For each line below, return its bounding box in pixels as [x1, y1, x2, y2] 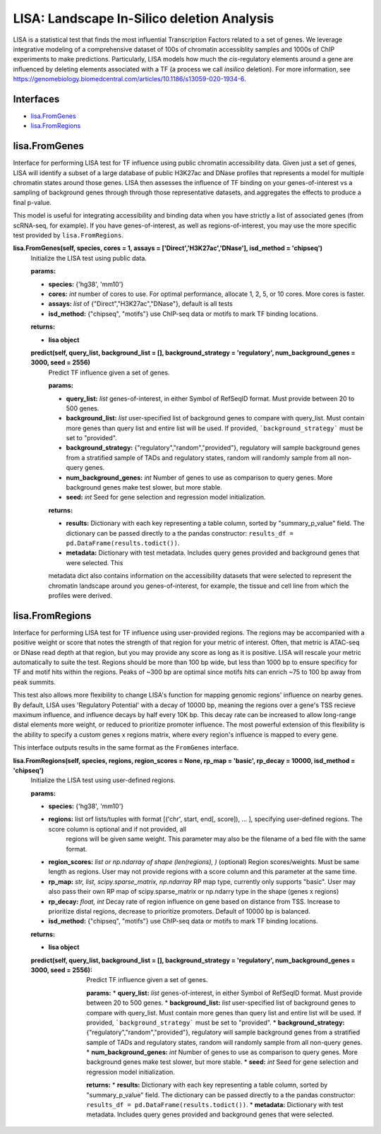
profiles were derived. [48, 591, 112, 600]
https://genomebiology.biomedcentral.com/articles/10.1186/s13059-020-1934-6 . [13, 75, 246, 83]
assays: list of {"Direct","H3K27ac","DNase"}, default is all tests [48, 300, 233, 308]
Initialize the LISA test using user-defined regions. [30, 776, 176, 784]
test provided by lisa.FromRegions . [13, 231, 123, 240]
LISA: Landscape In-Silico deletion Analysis [13, 11, 274, 26]
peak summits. [13, 678, 56, 686]
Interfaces [13, 93, 60, 105]
